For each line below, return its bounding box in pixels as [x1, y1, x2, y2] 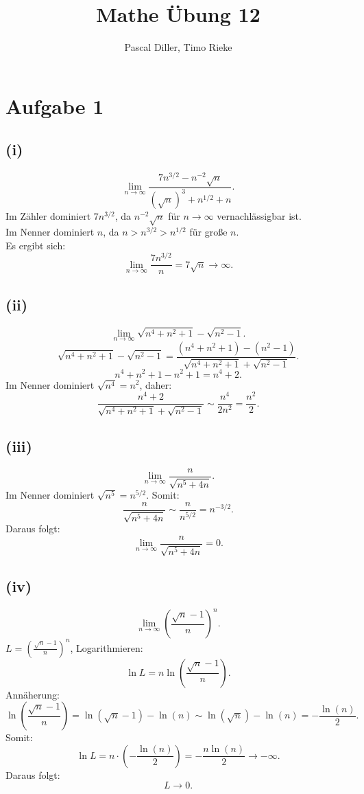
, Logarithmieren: [70, 640, 143, 655]
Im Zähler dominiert [5, 209, 91, 223]
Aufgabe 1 [5, 91, 104, 120]
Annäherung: [5, 687, 60, 701]
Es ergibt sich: [5, 238, 66, 252]
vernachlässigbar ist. [217, 209, 302, 223]
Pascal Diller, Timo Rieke [124, 40, 232, 54]
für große [189, 225, 228, 239]
